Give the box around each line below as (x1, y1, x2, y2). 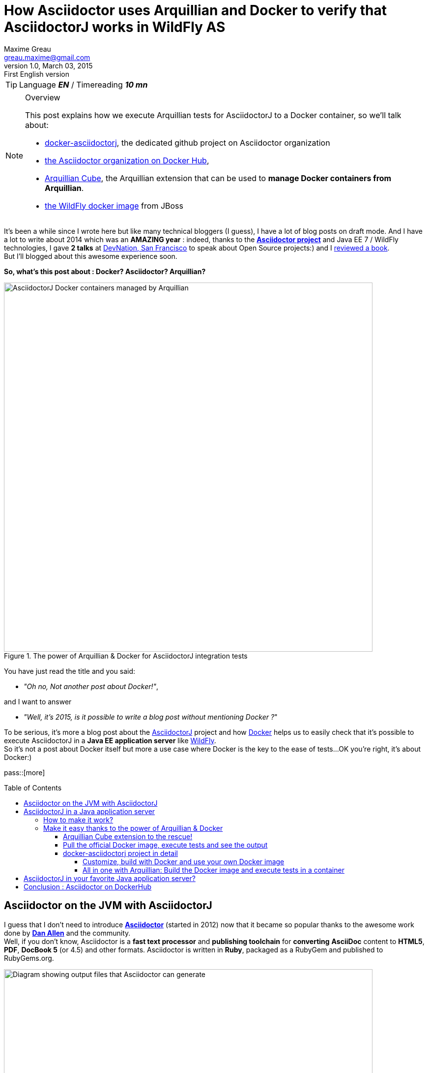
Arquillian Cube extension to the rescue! (63, 832, 193, 841)
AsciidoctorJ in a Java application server (24, 807, 155, 816)
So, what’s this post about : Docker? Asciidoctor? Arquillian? (4, 267, 206, 276)
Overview (25, 92, 60, 102)
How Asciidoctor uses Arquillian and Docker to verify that (4, 2, 387, 19)
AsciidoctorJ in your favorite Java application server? (24, 874, 196, 883)
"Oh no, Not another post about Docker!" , (24, 682, 159, 691)
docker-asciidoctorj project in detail (63, 849, 178, 857)
